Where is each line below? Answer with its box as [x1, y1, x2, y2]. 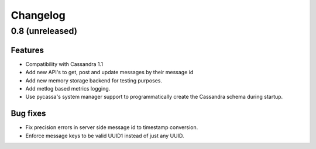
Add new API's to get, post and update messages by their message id [25, 69, 194, 76]
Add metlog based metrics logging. [25, 85, 111, 92]
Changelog [11, 9, 66, 22]
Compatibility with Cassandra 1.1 [25, 60, 104, 67]
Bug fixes [11, 109, 46, 119]
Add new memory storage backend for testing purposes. [25, 77, 163, 84]
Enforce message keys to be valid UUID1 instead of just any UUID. [25, 132, 184, 139]
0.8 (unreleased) [11, 26, 77, 36]
